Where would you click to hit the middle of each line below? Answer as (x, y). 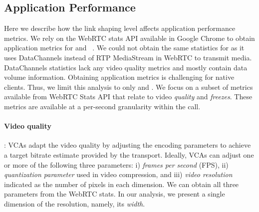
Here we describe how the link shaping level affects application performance (120, 28)
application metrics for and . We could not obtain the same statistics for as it (124, 48)
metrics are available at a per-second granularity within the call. (102, 106)
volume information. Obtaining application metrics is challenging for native (119, 77)
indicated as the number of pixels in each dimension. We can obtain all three (122, 184)
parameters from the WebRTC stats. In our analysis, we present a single (115, 194)
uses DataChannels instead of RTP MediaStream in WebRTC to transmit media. (128, 57)
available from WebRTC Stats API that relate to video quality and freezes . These (128, 97)
